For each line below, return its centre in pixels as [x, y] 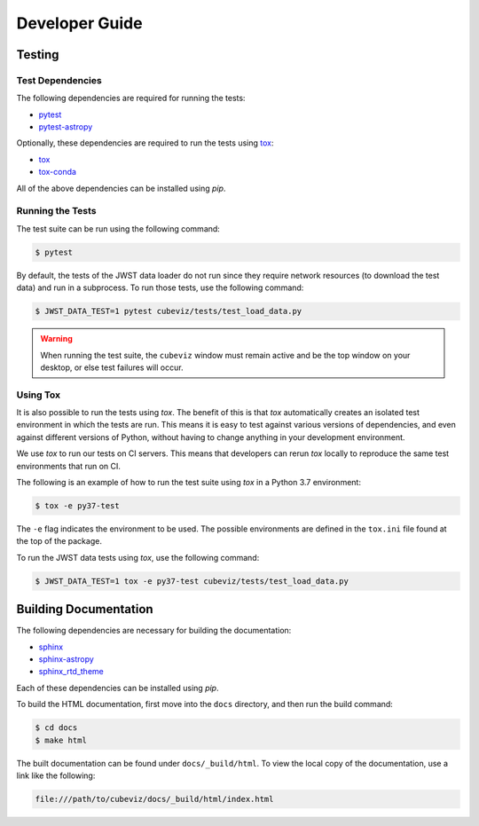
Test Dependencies [59, 80]
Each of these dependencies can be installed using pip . [118, 688]
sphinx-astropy [67, 659]
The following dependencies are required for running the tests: [131, 98]
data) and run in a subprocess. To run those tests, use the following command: [160, 287]
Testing [38, 55]
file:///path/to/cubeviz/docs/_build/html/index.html [154, 799]
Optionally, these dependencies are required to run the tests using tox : [145, 143]
